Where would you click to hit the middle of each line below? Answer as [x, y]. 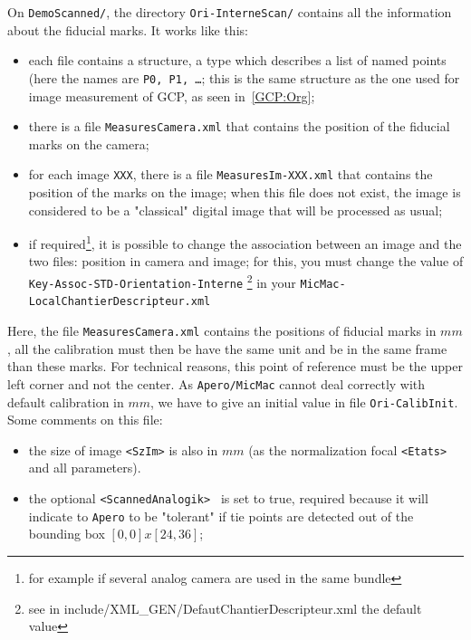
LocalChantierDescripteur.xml [120, 302]
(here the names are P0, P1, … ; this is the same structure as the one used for [244, 77]
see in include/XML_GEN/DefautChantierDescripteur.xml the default [225, 608]
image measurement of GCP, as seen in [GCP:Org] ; [172, 96]
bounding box [67, 534]
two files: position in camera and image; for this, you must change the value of [246, 261]
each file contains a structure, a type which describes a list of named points [237, 60]
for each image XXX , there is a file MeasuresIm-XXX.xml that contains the [231, 174]
